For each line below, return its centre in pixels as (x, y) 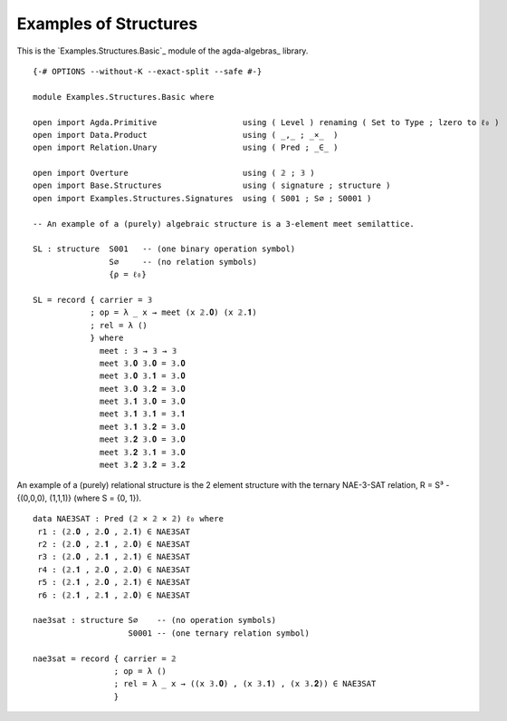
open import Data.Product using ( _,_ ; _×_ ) (186, 135)
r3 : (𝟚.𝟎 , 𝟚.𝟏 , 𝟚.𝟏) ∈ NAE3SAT (114, 557)
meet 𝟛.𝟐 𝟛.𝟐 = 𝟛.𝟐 (143, 465)
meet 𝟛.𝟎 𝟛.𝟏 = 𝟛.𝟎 (143, 376)
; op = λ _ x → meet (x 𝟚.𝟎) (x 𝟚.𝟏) (173, 312)
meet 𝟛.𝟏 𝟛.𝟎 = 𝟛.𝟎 (143, 402)
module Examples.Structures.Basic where (124, 97)
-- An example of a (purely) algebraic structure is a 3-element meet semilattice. (224, 224)
